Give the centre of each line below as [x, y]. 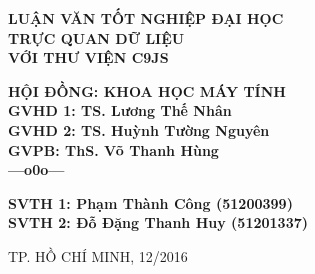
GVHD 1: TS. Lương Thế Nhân [120, 110]
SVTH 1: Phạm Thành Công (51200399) [150, 202]
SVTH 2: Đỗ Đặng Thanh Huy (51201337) [158, 222]
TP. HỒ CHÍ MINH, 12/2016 [98, 255]
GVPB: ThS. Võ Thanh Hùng [113, 149]
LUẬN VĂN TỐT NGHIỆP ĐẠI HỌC [146, 18]
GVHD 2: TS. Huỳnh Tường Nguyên [139, 129]
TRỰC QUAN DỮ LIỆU [96, 37]
